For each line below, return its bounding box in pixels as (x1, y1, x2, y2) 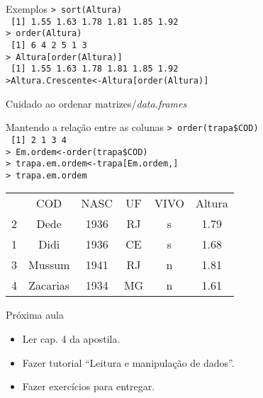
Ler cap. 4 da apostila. (22, 331, 121, 346)
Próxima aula (6, 307, 64, 322)
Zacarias (28, 277, 70, 294)
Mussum (28, 256, 70, 273)
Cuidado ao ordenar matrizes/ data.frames (6, 96, 187, 110)
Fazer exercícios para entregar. (22, 379, 155, 394)
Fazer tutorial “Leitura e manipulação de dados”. (22, 355, 235, 370)
